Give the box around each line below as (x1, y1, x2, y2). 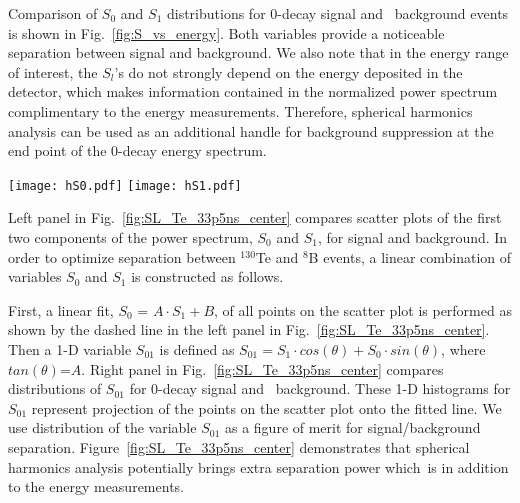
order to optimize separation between (8, 246, 236, 267)
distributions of (8, 378, 102, 399)
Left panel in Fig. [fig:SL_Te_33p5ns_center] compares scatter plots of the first (8, 207, 502, 228)
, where (441, 338, 486, 359)
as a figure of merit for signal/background (224, 417, 481, 438)
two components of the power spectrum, (8, 227, 253, 247)
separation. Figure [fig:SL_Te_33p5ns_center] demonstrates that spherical (8, 436, 470, 457)
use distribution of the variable (8, 417, 197, 438)
